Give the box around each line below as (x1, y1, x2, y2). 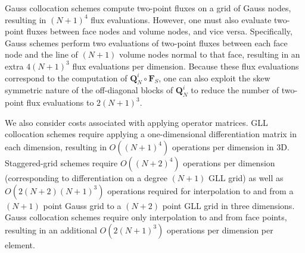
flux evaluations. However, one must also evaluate (91, 13, 272, 26)
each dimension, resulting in (5, 140, 107, 153)
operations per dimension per (166, 223, 273, 236)
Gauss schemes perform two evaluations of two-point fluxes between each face (5, 36, 288, 49)
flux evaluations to (26, 96, 94, 109)
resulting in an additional (5, 223, 97, 236)
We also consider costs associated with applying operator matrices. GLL (5, 116, 268, 128)
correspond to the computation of (5, 71, 127, 84)
